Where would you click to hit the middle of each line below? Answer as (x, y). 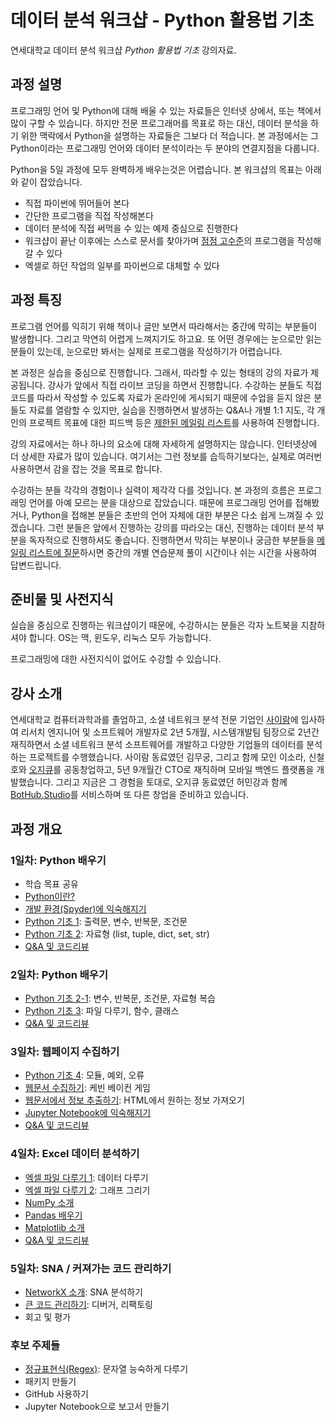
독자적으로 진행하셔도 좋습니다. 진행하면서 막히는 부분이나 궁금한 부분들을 (171, 540)
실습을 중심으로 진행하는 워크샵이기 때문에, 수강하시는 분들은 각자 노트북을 (154, 625)
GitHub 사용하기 (56, 1394)
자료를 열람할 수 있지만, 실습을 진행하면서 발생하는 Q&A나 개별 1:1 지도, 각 (171, 410)
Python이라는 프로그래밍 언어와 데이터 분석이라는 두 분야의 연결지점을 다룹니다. (165, 148)
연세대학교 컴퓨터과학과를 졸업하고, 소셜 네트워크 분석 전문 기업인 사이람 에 (154, 720)
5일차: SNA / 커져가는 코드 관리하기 (91, 1268)
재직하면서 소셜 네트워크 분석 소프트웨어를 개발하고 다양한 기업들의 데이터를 (157, 745)
